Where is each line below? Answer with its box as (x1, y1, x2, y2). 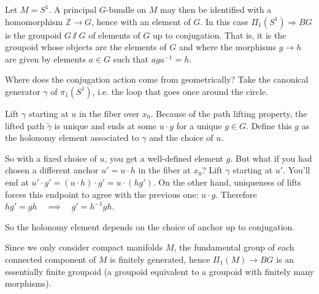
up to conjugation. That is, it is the (152, 28, 286, 41)
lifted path (5, 119, 45, 132)
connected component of (5, 252, 96, 265)
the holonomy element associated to (5, 131, 139, 144)
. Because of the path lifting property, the (150, 107, 307, 119)
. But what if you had (230, 151, 312, 164)
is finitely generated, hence (110, 252, 210, 265)
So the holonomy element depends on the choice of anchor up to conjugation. (5, 220, 295, 233)
